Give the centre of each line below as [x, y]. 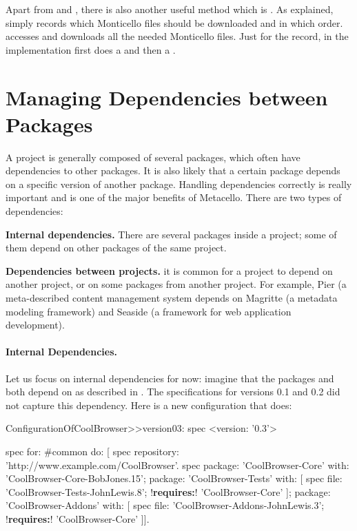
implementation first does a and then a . [91, 49]
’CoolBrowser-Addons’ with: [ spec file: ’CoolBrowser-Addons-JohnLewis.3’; [165, 505]
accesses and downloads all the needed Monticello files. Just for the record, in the [177, 36]
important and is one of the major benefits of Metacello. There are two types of [174, 197]
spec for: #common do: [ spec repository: [92, 451]
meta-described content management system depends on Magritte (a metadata [172, 298]
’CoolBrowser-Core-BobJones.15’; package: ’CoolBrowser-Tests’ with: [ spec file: [174, 478]
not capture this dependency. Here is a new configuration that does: [149, 405]
